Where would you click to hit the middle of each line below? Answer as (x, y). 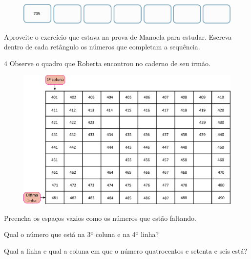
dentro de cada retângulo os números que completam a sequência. (102, 46)
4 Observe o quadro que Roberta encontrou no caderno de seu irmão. (107, 63)
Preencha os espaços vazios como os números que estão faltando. (100, 218)
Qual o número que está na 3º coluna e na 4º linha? (82, 234)
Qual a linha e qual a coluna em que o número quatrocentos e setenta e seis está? (126, 250)
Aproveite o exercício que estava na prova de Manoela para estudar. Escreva (118, 37)
